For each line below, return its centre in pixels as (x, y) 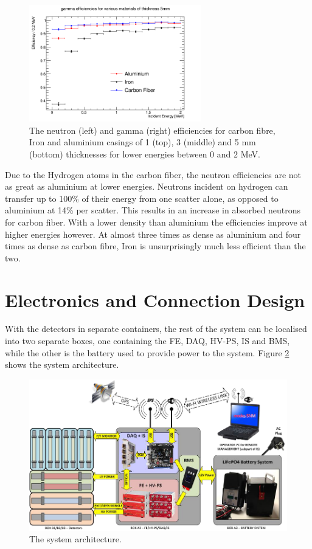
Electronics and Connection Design (155, 299)
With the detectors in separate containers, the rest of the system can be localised (156, 329)
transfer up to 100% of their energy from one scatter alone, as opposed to (142, 198)
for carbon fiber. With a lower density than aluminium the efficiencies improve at (156, 222)
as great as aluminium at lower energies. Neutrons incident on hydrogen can (147, 186)
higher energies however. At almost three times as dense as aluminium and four (153, 234)
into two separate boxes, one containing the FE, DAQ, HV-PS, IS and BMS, (147, 341)
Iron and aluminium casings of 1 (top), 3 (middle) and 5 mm (143, 142)
